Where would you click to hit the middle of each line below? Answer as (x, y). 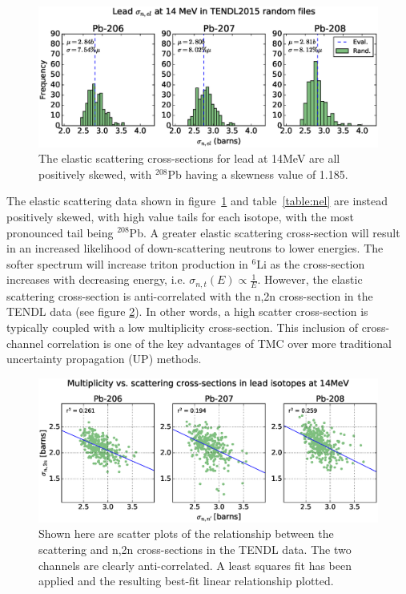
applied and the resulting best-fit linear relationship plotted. (186, 581)
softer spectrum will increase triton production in (127, 263)
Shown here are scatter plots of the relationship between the (186, 533)
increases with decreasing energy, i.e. (96, 279)
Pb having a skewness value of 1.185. (258, 174)
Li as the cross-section (311, 263)
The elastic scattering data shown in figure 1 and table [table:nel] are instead (197, 201)
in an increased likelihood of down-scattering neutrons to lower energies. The (195, 248)
